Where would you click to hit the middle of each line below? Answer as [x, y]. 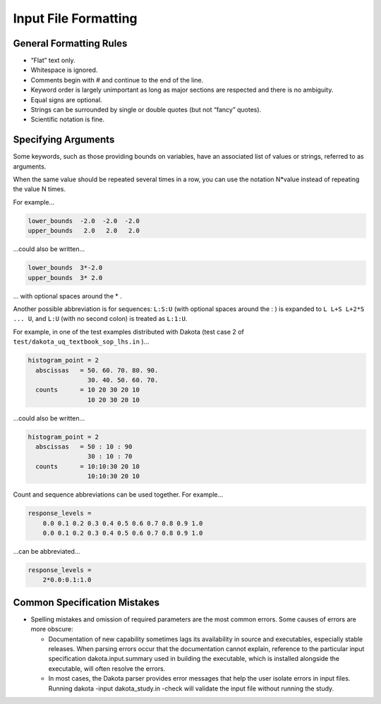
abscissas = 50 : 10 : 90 [84, 447]
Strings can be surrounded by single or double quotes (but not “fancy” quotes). [146, 110]
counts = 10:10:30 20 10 [88, 466]
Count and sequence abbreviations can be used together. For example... [118, 494]
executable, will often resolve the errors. [107, 668]
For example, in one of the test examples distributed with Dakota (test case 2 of [129, 332]
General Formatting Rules [70, 43]
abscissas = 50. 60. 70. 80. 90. [97, 370]
